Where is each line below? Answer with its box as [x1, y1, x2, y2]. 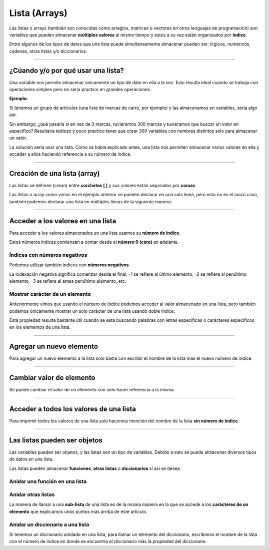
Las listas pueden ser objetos [9, 436, 102, 444]
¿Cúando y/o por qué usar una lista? [9, 66, 124, 75]
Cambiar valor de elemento [9, 373, 95, 382]
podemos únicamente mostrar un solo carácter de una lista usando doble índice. [9, 308, 175, 314]
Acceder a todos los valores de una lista [9, 404, 136, 413]
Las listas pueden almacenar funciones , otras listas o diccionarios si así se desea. [9, 465, 181, 471]
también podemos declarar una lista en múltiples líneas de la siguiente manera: [9, 198, 172, 205]
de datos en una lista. [9, 456, 53, 462]
